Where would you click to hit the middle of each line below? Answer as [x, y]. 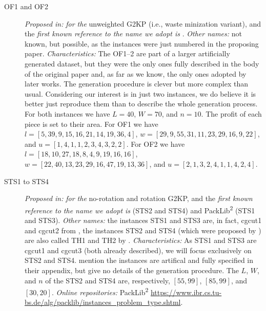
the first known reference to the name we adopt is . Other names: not [133, 34]
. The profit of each [231, 113]
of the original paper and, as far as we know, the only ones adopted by [136, 73]
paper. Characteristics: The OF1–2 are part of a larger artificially [127, 53]
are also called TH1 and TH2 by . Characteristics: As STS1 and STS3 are [141, 240]
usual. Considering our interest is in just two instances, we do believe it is [140, 93]
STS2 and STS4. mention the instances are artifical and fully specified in [139, 260]
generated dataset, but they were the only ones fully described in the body [142, 63]
